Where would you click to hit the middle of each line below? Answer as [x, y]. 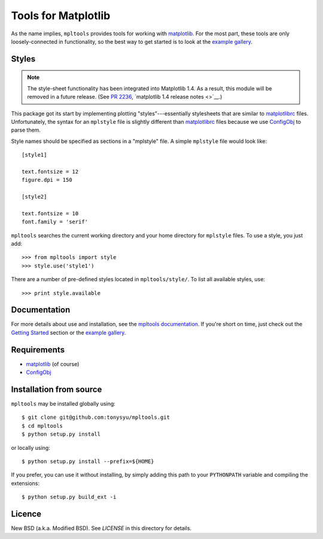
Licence [26, 514]
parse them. [26, 130]
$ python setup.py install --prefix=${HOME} [88, 462]
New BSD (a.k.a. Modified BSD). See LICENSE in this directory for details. [101, 528]
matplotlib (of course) [53, 364]
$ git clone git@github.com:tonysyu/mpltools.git [96, 418]
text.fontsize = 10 [50, 213]
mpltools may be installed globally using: [63, 404]
